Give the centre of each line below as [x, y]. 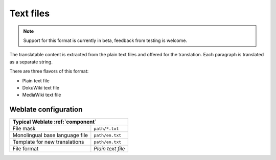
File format [26, 149]
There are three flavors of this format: [49, 71]
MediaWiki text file [42, 95]
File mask [24, 129]
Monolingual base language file [50, 135]
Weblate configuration [46, 110]
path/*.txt [106, 129]
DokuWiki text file [41, 87]
